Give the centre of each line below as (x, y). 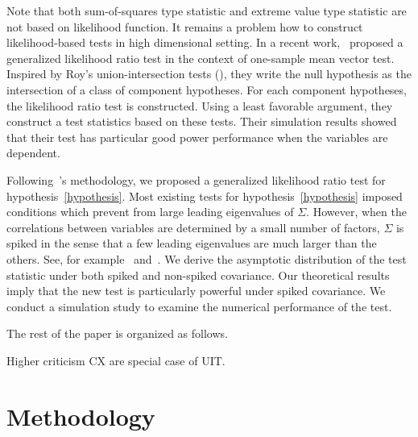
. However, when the (356, 212)
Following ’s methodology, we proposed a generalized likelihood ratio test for (196, 179)
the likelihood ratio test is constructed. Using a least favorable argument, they (200, 105)
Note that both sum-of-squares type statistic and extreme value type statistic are (207, 10)
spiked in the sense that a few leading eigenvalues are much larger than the (192, 243)
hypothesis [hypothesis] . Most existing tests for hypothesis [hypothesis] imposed (205, 196)
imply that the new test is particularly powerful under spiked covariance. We (196, 291)
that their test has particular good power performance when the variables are (197, 137)
